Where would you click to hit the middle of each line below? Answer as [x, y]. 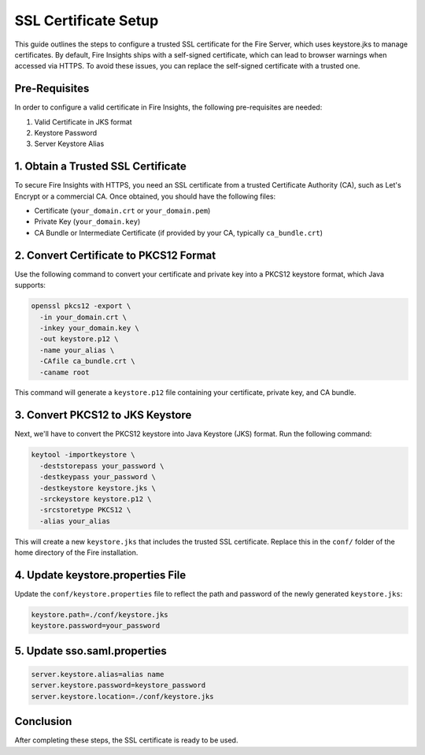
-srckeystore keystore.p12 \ [96, 499]
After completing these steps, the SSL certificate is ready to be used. [126, 740]
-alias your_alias [75, 521]
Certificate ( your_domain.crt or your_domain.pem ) [122, 211]
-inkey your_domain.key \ [89, 328]
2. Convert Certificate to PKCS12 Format [115, 255]
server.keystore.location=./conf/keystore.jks [122, 696]
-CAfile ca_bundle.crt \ [87, 361]
